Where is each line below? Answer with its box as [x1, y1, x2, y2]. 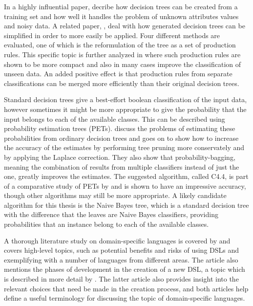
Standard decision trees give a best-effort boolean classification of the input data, [4, 94, 247, 105]
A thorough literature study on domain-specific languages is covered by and [4, 235, 231, 245]
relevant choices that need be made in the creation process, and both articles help [4, 283, 249, 293]
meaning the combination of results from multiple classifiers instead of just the [4, 161, 239, 172]
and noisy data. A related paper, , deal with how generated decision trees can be [4, 21, 245, 31]
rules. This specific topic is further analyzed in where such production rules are [4, 49, 241, 59]
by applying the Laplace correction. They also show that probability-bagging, [4, 152, 235, 162]
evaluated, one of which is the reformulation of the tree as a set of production [4, 40, 236, 50]
